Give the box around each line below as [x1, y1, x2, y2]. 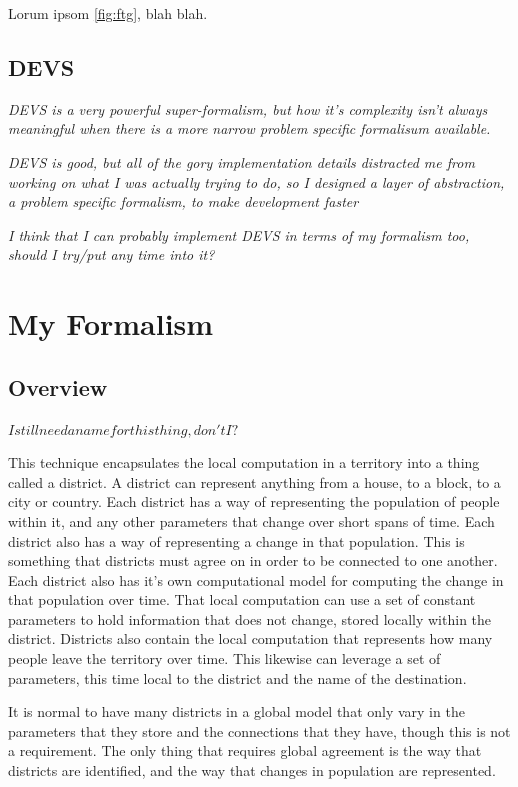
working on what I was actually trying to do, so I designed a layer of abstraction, [8, 171, 505, 192]
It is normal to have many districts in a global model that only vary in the [8, 701, 465, 722]
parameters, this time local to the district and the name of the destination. [8, 667, 467, 688]
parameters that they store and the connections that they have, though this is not [8, 720, 511, 741]
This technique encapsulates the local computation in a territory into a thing [8, 452, 480, 473]
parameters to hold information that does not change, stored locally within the [8, 608, 492, 629]
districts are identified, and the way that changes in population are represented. [8, 760, 496, 781]
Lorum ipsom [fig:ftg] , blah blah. [8, 3, 208, 23]
